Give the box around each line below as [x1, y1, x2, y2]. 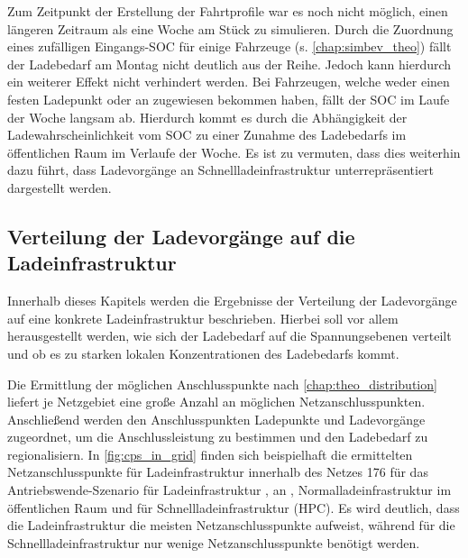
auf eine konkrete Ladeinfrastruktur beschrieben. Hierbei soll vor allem [7, 308, 399, 327]
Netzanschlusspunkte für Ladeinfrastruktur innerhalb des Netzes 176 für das [7, 462, 428, 481]
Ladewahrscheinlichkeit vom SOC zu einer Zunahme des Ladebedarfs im [7, 125, 407, 144]
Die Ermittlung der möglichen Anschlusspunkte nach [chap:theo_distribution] [7, 374, 437, 393]
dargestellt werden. [7, 178, 112, 197]
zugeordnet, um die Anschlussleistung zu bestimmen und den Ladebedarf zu [7, 427, 428, 446]
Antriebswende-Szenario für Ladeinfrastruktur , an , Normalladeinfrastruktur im [7, 480, 452, 499]
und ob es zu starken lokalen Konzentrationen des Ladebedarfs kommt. [7, 343, 399, 362]
